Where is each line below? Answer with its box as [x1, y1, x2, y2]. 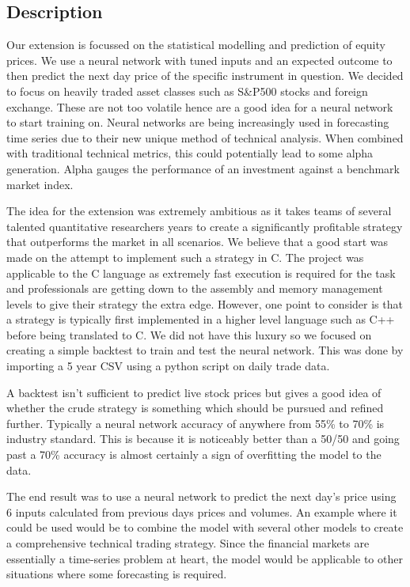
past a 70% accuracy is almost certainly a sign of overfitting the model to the [6, 446, 382, 463]
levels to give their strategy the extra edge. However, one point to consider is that [6, 295, 403, 312]
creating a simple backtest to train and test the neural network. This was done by [6, 342, 404, 358]
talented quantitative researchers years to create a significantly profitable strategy [6, 218, 403, 234]
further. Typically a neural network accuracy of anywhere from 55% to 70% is [6, 415, 385, 431]
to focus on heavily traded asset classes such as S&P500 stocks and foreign [6, 82, 368, 99]
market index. [6, 176, 74, 192]
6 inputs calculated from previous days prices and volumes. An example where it [6, 503, 397, 520]
